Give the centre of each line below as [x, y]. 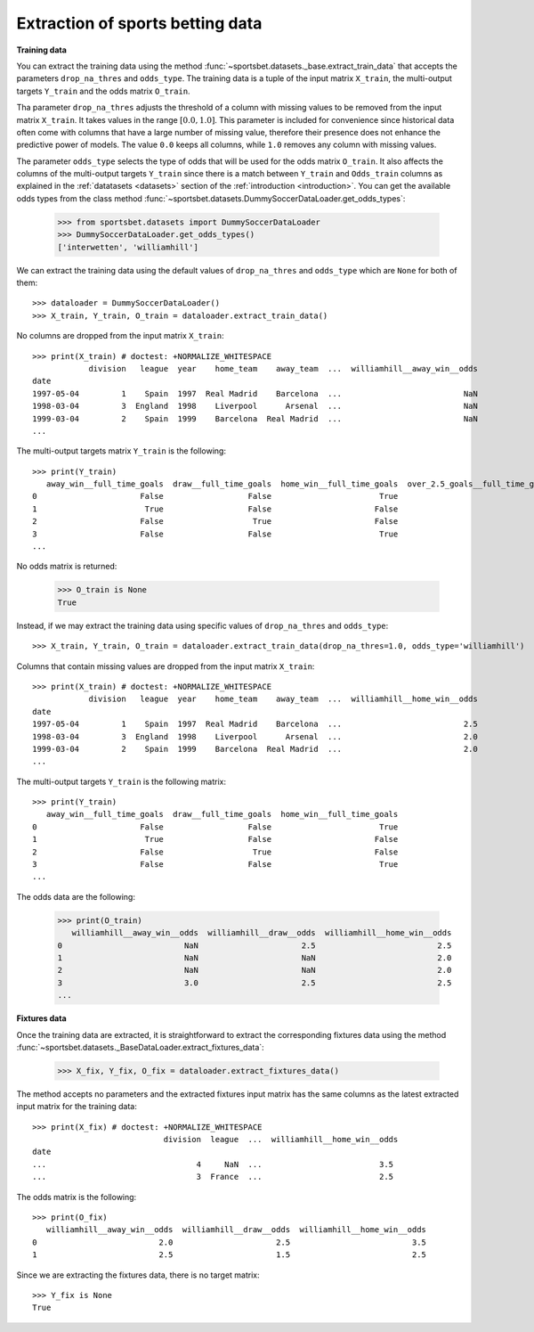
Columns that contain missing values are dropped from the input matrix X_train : [166, 666]
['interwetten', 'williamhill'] [128, 247]
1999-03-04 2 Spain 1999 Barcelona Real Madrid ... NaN [255, 418]
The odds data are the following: [76, 896]
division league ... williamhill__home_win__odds [281, 1140]
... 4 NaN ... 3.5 [213, 1164]
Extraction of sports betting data [139, 23]
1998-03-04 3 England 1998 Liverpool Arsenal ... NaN [255, 406]
